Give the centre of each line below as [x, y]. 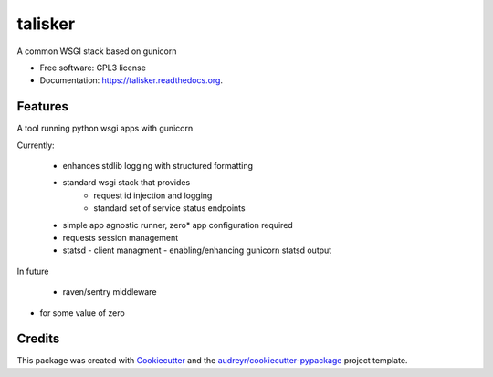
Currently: [36, 145]
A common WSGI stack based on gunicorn [97, 51]
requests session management [120, 237]
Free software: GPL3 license [93, 68]
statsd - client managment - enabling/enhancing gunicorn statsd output [197, 250]
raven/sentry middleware [110, 292]
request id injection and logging [153, 195]
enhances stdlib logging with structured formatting [158, 166]
